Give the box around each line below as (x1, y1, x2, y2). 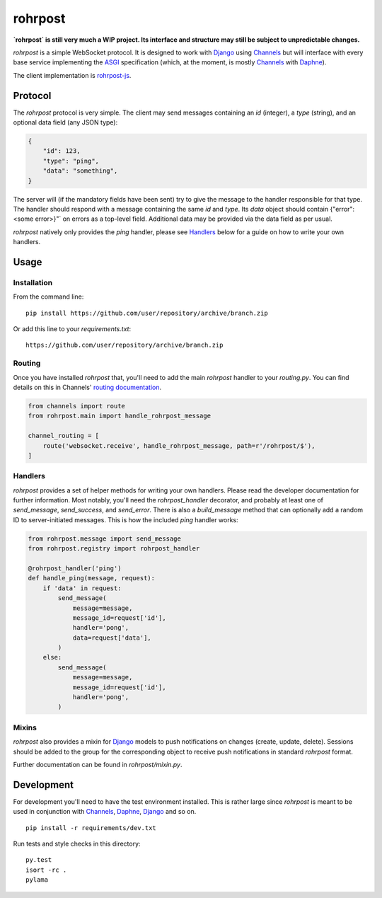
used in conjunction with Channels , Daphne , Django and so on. (13, 807, 197, 816)
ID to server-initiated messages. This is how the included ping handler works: (13, 515, 238, 524)
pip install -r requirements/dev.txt (25, 824, 157, 831)
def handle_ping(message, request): (28, 574, 156, 582)
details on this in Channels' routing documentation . (13, 383, 162, 391)
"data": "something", (42, 167, 118, 175)
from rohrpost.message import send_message (28, 534, 182, 543)
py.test (25, 856, 52, 864)
